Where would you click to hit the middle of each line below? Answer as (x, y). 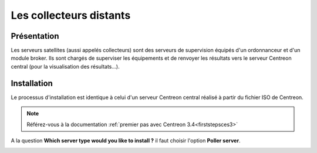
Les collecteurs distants (71, 15)
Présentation (35, 36)
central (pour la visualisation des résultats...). (65, 66)
